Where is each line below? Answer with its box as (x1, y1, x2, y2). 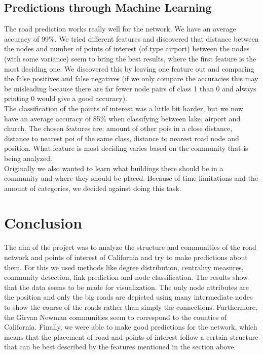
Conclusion (4, 212, 83, 233)
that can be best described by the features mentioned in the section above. (4, 341, 236, 352)
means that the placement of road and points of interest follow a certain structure (4, 331, 258, 342)
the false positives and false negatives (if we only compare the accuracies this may (4, 73, 258, 84)
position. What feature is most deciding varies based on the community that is (4, 143, 248, 153)
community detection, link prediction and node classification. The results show (4, 272, 248, 282)
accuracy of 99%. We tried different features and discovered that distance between (4, 33, 259, 44)
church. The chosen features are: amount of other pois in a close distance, (4, 123, 233, 134)
